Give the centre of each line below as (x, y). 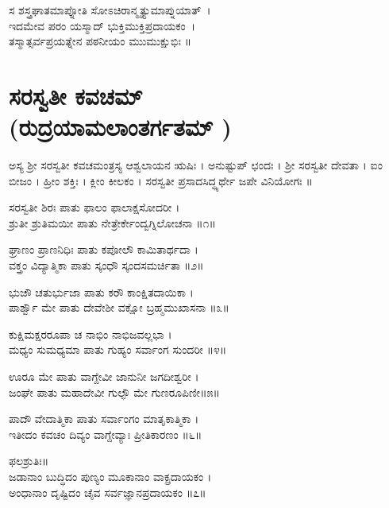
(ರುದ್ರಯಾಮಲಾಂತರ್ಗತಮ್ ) (120, 127)
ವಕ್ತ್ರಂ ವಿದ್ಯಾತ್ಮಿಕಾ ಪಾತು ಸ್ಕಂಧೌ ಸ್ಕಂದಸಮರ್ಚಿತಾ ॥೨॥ (106, 265)
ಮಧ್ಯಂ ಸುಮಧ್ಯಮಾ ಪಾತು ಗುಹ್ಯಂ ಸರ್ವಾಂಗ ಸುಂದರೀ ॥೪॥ (118, 349)
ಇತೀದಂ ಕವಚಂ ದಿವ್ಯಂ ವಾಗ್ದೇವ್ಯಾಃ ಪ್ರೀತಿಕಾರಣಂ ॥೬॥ (106, 434)
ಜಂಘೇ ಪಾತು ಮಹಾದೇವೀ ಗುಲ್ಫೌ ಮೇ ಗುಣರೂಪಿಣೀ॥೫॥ (114, 392)
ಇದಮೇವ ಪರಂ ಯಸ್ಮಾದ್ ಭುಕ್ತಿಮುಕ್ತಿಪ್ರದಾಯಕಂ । (102, 25)
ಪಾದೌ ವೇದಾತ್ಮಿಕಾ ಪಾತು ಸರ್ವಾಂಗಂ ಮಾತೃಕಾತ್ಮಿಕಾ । (104, 419)
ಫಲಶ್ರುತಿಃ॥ (29, 461)
